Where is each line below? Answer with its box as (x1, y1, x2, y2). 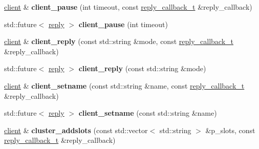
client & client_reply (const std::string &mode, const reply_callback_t (4, 36, 233, 47)
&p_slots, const (205, 124, 255, 135)
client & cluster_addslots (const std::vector (4, 124, 148, 135)
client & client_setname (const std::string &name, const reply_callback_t (4, 80, 245, 91)
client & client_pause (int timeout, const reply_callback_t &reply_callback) (4, 2, 252, 12)
